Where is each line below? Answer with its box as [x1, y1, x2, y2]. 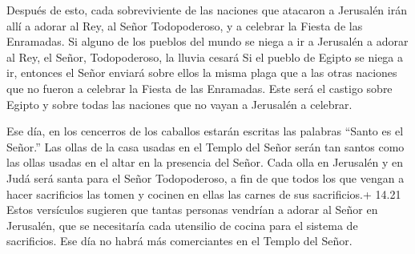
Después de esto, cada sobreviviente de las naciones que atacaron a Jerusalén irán [6, 2, 407, 18]
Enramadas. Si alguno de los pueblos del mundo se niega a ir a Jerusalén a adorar [6, 33, 409, 50]
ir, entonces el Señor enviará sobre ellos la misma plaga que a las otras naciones [6, 64, 397, 81]
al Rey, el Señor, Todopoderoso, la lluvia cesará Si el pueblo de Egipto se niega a [6, 48, 404, 65]
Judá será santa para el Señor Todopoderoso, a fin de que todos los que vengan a [6, 169, 405, 186]
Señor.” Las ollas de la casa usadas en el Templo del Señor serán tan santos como [6, 138, 405, 155]
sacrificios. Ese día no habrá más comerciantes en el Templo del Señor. [6, 232, 353, 249]
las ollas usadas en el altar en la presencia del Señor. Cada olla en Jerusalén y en [6, 154, 404, 171]
